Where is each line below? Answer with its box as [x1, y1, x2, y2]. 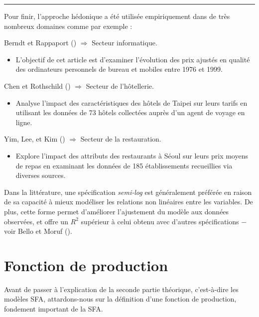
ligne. [15, 117, 32, 127]
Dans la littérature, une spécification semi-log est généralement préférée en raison [4, 186, 252, 197]
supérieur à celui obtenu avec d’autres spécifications [81, 216, 239, 226]
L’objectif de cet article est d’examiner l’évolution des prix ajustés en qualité [15, 54, 250, 64]
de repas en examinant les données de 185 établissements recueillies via [15, 160, 233, 170]
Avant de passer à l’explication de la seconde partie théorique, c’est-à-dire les [4, 284, 239, 294]
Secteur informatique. [92, 37, 157, 48]
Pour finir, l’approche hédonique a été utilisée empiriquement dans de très [4, 11, 230, 21]
